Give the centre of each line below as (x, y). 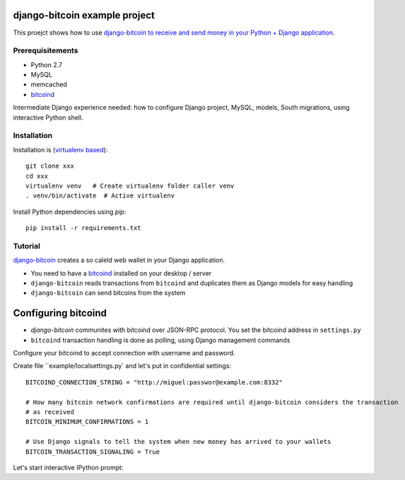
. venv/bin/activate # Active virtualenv (100, 196)
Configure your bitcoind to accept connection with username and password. (124, 353)
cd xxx (37, 176)
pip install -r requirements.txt (83, 228)
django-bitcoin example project (84, 15)
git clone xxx (50, 166)
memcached (49, 84)
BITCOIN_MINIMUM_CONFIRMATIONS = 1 (87, 422)
